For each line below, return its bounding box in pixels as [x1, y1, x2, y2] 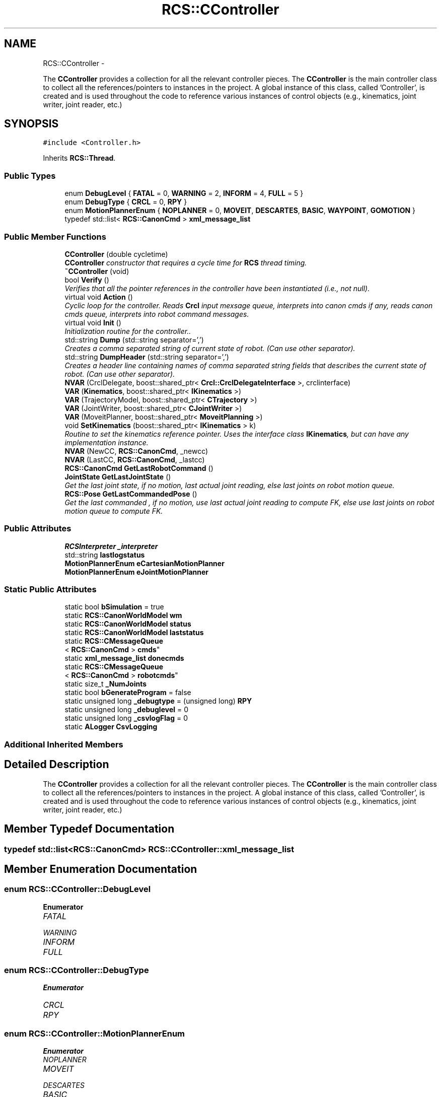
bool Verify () [64, 275, 109, 284]
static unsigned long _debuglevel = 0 [64, 705, 188, 714]
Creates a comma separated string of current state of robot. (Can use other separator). [64, 344, 355, 353]
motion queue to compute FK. [64, 506, 163, 515]
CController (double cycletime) [64, 249, 168, 258]
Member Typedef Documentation [4, 822, 175, 836]
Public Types [4, 170, 56, 181]
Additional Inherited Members [4, 739, 123, 749]
